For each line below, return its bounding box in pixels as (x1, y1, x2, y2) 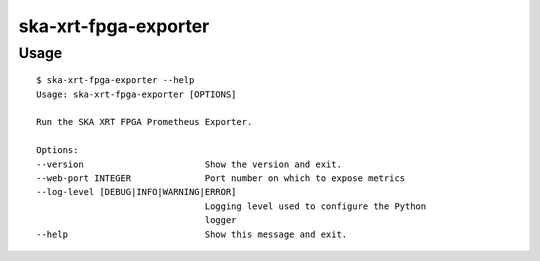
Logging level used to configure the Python (204, 200, 427, 212)
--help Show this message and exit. (36, 228, 348, 240)
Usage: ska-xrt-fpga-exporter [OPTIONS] (36, 88, 237, 100)
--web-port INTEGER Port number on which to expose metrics (36, 172, 406, 184)
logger (204, 215, 237, 226)
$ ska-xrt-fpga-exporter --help (36, 75, 195, 86)
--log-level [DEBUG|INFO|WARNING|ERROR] (36, 186, 237, 198)
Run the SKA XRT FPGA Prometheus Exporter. (36, 116, 253, 128)
